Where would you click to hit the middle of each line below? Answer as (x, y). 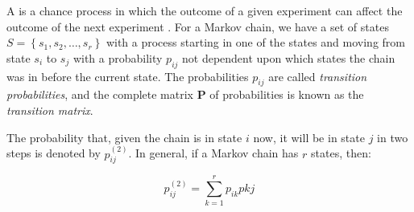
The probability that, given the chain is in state (124, 137)
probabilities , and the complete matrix (100, 94)
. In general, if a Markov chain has (213, 153)
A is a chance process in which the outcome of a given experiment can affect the (205, 10)
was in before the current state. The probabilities (128, 76)
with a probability (118, 57)
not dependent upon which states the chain (289, 57)
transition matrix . (50, 110)
